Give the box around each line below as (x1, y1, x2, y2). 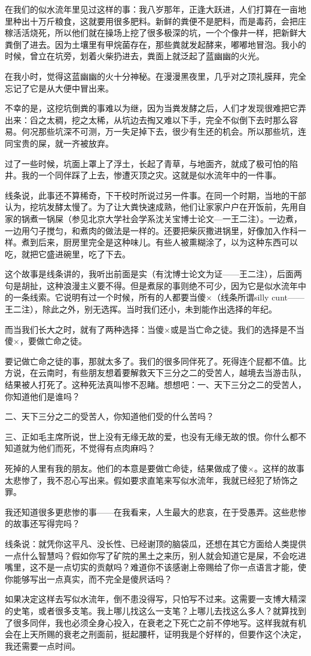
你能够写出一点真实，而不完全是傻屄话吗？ (5, 572, 172, 585)
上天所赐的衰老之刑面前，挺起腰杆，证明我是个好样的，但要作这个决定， (21, 628, 306, 640)
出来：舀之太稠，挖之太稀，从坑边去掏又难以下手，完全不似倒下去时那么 (5, 113, 289, 126)
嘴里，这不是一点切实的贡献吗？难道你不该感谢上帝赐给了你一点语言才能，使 (5, 561, 306, 573)
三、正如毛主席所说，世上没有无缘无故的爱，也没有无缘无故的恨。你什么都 (5, 430, 298, 442)
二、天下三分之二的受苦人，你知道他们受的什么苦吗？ (5, 410, 214, 423)
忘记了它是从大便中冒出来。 (5, 81, 114, 94)
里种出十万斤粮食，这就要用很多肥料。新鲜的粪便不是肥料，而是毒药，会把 (5, 14, 298, 27)
